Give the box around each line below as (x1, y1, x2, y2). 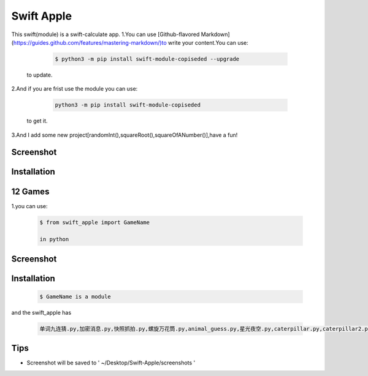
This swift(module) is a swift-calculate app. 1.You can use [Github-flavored (11, 31, 200, 38)
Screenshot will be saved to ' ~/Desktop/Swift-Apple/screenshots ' (26, 359, 196, 367)
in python (39, 236, 69, 243)
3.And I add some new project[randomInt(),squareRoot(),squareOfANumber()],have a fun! (11, 131, 238, 138)
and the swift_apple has (11, 309, 72, 316)
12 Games (11, 186, 50, 197)
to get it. (26, 117, 48, 125)
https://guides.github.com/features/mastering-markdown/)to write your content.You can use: (13, 39, 248, 46)
